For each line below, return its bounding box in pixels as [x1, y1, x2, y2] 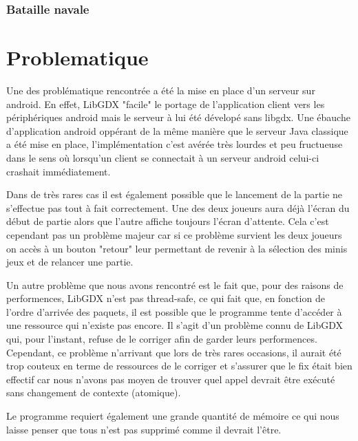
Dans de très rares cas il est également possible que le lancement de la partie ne [6, 187, 343, 202]
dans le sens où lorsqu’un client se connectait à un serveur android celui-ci [6, 150, 319, 164]
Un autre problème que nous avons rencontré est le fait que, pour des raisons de [6, 277, 344, 292]
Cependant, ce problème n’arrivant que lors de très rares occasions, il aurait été [6, 345, 341, 359]
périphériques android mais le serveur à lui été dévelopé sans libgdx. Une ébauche [6, 110, 350, 125]
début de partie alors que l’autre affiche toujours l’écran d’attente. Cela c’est [6, 214, 329, 228]
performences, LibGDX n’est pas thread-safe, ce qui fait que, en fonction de [6, 291, 325, 305]
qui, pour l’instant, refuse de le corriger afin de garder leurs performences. [6, 332, 317, 346]
